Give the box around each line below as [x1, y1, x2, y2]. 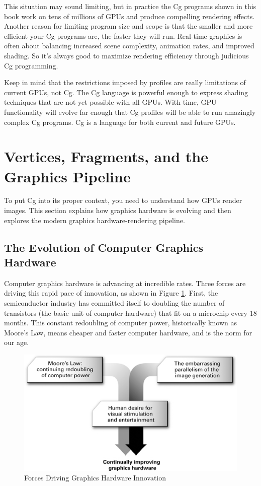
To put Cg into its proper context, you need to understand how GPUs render [4, 195, 242, 205]
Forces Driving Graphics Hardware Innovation [24, 472, 166, 483]
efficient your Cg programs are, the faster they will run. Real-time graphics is [4, 30, 242, 41]
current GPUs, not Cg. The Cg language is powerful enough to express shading [4, 87, 248, 97]
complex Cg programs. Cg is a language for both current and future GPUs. [4, 116, 236, 127]
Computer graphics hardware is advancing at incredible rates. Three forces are [4, 277, 246, 288]
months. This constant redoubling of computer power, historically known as [4, 317, 237, 328]
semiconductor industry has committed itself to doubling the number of [4, 298, 225, 308]
